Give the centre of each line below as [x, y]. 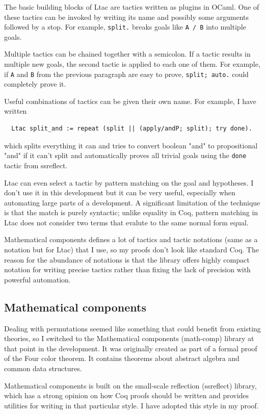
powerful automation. [37, 279]
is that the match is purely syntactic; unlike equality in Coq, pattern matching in [131, 212]
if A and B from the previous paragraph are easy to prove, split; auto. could [126, 74]
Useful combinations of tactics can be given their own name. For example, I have [130, 101]
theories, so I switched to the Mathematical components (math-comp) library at [129, 338]
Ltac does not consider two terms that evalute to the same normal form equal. [126, 222]
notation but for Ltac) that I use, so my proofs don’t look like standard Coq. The [131, 250]
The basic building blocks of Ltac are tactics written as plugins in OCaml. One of [132, 7]
